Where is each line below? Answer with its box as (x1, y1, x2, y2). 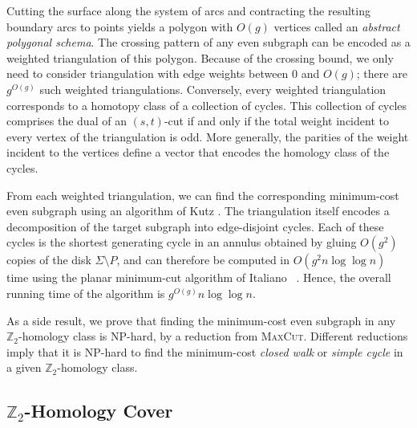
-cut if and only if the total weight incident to (164, 112, 389, 129)
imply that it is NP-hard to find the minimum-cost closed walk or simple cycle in (6, 343, 403, 360)
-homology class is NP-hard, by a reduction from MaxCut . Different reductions (18, 328, 408, 344)
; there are (356, 65, 407, 82)
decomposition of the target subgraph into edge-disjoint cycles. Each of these (6, 218, 384, 234)
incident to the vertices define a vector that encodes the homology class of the (6, 144, 390, 161)
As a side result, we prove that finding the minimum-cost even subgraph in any (6, 312, 396, 328)
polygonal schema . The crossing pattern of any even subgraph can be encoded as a (6, 34, 411, 51)
